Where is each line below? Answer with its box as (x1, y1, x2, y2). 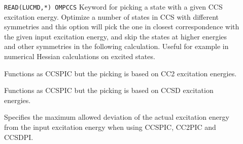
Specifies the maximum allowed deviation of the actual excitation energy (4, 112, 229, 122)
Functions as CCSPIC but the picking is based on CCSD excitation (4, 85, 214, 95)
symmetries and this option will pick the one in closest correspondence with (4, 21, 239, 32)
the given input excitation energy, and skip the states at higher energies (4, 31, 227, 41)
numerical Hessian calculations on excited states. (4, 51, 155, 62)
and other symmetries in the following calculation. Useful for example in (4, 41, 229, 52)
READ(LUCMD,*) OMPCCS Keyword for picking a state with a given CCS (4, 2, 223, 12)
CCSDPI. (4, 131, 33, 142)
